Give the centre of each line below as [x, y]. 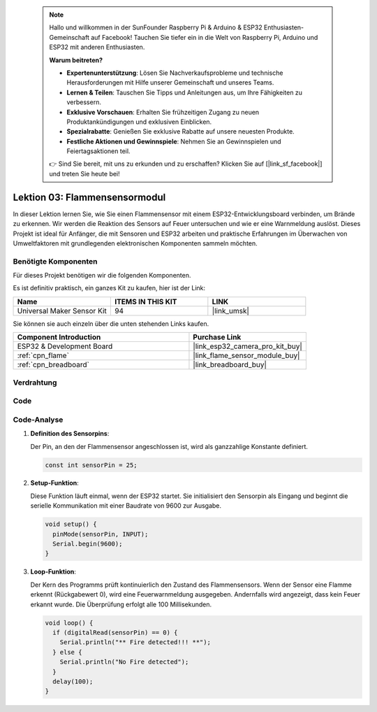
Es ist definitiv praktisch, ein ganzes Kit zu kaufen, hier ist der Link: [109, 288]
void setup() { [71, 524]
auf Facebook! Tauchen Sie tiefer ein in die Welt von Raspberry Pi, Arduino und [205, 37]
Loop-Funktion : [53, 572]
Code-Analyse [38, 420]
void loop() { [69, 623]
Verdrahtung [35, 383]
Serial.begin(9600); [88, 544]
